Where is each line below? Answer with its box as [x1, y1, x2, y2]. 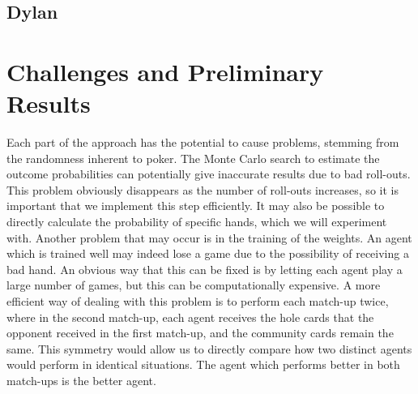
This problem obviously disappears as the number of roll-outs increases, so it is [6, 181, 399, 198]
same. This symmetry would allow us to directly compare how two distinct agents [6, 340, 412, 357]
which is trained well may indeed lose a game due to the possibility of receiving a [6, 245, 409, 262]
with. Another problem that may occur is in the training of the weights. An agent [6, 229, 412, 246]
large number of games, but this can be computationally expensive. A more [6, 276, 381, 293]
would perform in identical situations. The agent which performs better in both [6, 356, 400, 373]
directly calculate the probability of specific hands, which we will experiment [6, 213, 387, 230]
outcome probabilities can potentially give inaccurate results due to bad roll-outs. [6, 165, 411, 182]
